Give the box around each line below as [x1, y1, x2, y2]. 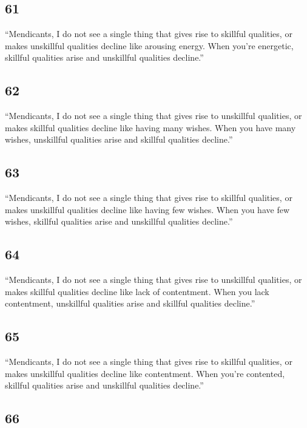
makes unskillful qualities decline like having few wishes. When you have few [5, 203, 289, 216]
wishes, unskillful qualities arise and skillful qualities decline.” [5, 133, 233, 146]
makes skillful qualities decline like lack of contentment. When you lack [5, 285, 269, 297]
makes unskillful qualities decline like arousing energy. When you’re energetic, [5, 39, 294, 52]
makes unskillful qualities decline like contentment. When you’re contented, [5, 367, 285, 379]
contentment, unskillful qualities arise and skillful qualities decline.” [5, 297, 255, 310]
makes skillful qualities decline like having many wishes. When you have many [5, 121, 296, 134]
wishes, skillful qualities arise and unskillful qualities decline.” [5, 215, 233, 228]
